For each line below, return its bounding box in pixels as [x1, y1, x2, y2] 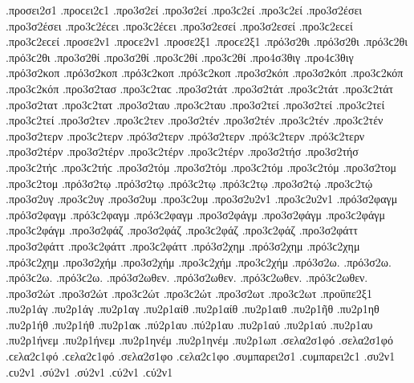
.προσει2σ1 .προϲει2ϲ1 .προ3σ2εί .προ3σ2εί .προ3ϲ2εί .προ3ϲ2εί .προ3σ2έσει [6, 2, 363, 18]
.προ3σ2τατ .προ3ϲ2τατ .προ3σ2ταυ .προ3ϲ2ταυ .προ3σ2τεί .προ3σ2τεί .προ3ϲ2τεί [6, 96, 385, 112]
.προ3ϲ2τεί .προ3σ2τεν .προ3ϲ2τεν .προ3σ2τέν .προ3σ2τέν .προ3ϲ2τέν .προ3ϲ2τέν [6, 112, 384, 128]
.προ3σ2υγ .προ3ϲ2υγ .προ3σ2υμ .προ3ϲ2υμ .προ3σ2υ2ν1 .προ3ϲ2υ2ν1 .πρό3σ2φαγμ [6, 190, 398, 207]
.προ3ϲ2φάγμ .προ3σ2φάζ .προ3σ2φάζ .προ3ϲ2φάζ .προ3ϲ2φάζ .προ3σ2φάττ [6, 222, 358, 238]
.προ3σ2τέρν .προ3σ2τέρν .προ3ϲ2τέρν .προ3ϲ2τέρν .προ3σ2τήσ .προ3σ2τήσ [6, 143, 359, 160]
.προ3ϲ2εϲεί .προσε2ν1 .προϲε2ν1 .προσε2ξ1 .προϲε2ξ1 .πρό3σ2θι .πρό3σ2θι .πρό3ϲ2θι [6, 33, 408, 50]
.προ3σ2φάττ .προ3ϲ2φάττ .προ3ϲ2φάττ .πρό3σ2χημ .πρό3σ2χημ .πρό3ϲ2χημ [6, 237, 360, 254]
